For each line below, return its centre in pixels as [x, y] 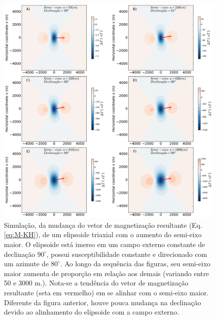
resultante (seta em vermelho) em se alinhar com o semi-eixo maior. [106, 292]
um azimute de [26, 264]
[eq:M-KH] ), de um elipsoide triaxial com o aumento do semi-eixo [103, 234]
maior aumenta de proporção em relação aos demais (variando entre [107, 273]
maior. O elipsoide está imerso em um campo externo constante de [105, 244]
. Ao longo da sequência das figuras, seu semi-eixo [135, 264]
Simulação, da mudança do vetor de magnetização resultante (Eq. [103, 225]
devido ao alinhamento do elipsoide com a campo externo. [91, 312]
